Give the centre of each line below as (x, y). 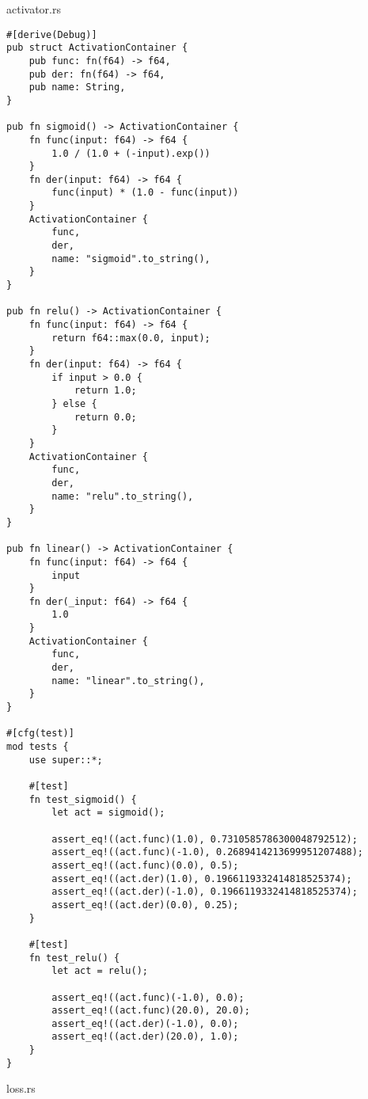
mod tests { (38, 747)
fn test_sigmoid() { (83, 799)
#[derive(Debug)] (52, 34)
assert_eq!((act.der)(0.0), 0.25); (145, 905)
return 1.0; (105, 391)
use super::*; (66, 760)
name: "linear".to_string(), (128, 681)
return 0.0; (105, 417)
